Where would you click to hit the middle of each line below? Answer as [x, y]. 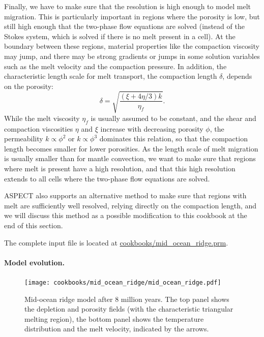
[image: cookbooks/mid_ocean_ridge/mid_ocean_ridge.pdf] [123, 283]
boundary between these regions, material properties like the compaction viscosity [132, 46]
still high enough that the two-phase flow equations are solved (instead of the [124, 26]
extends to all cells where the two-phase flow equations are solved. [107, 178]
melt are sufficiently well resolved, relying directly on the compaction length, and [130, 205]
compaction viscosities [39, 128]
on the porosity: [29, 86]
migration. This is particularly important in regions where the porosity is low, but [132, 16]
